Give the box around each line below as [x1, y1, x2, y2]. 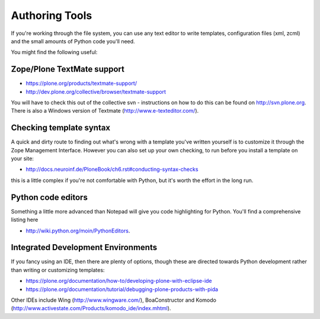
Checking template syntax [11, 123, 111, 133]
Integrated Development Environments [11, 243, 157, 253]
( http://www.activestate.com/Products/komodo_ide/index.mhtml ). [11, 305, 171, 312]
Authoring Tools [11, 9, 92, 22]
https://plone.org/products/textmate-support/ [25, 80, 137, 87]
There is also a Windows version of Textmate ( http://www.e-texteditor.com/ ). [11, 107, 199, 114]
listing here [11, 216, 39, 224]
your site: [11, 155, 34, 162]
